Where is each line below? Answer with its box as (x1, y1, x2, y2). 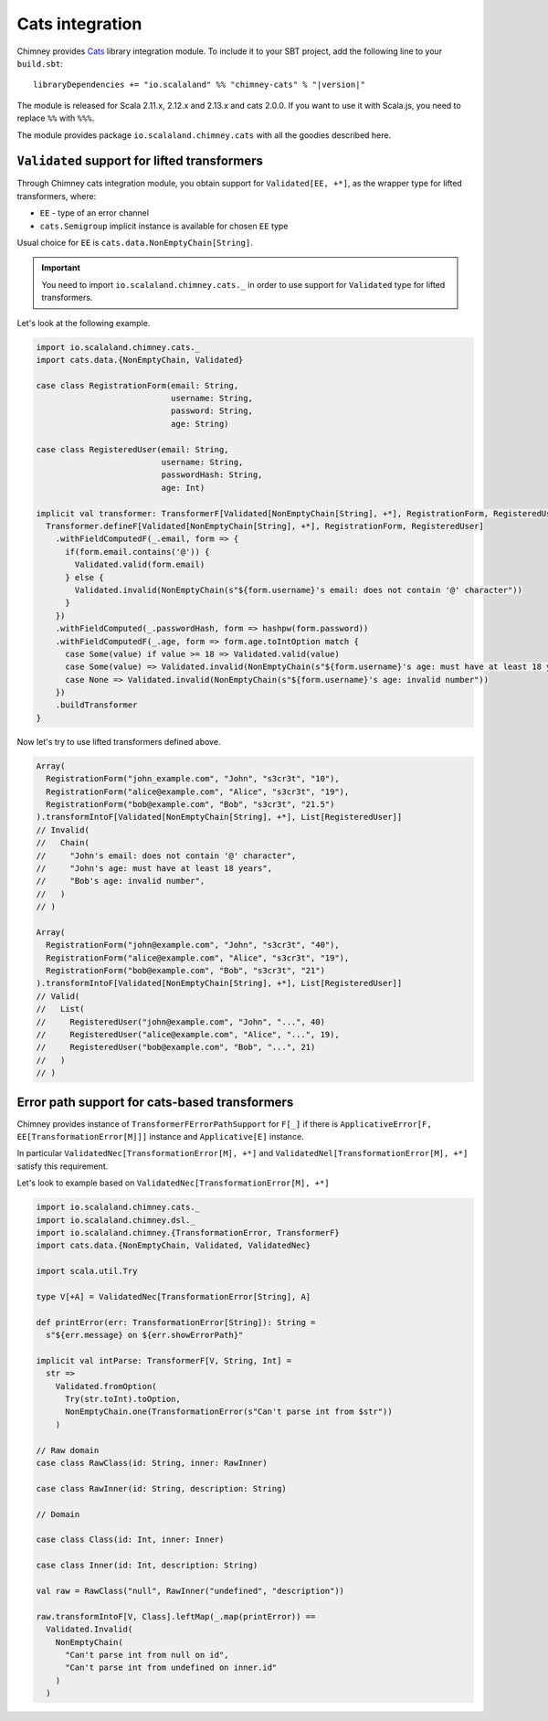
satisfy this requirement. (16, 1161, 109, 1172)
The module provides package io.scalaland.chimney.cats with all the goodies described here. (16, 129, 392, 141)
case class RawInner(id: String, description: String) (36, 1483, 287, 1493)
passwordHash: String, (161, 470, 263, 480)
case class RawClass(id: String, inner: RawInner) (36, 1458, 269, 1469)
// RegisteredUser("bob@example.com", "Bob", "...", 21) (36, 1042, 316, 1053)
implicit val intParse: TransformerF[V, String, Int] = (36, 1355, 292, 1365)
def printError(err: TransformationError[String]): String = (36, 1317, 316, 1327)
